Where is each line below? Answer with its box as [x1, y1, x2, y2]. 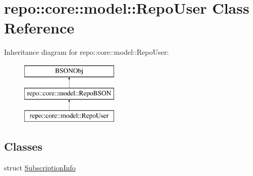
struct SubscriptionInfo [4, 162, 76, 173]
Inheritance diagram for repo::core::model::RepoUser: [4, 47, 169, 57]
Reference [4, 17, 75, 38]
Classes [4, 138, 43, 154]
